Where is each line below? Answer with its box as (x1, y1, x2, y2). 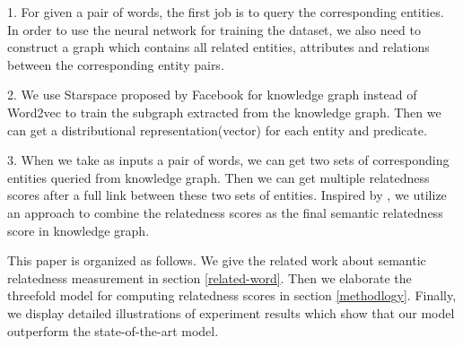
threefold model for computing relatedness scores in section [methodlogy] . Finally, (7, 286, 457, 305)
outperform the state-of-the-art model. (7, 321, 219, 340)
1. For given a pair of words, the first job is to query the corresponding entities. (7, 3, 444, 21)
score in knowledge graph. (7, 221, 150, 239)
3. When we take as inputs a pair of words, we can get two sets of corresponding (7, 151, 450, 169)
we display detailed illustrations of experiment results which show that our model (7, 303, 455, 322)
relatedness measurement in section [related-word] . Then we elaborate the (7, 268, 412, 287)
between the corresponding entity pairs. (7, 55, 224, 74)
